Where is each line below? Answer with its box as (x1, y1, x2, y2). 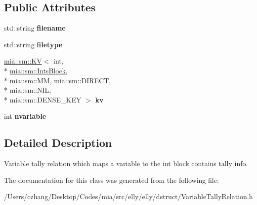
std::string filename (4, 23, 66, 33)
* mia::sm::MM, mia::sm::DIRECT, (4, 75, 111, 85)
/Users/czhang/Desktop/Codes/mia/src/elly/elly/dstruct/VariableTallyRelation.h (4, 191, 253, 202)
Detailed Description (4, 135, 112, 150)
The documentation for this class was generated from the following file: (4, 174, 219, 185)
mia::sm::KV (4, 56, 42, 66)
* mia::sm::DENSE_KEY (4, 94, 82, 104)
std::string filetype (4, 39, 63, 49)
